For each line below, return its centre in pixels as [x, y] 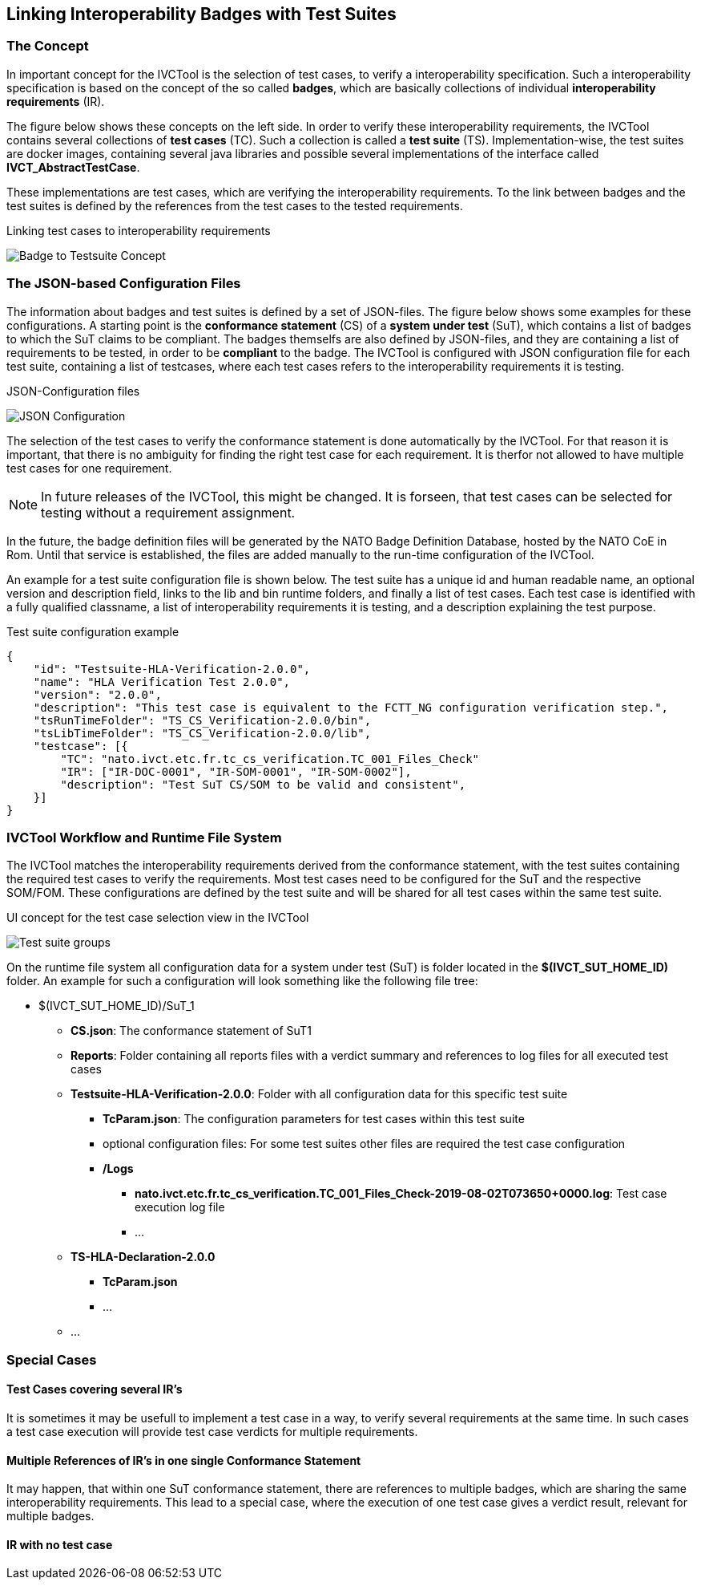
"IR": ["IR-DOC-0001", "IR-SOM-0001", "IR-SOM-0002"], [236, 771]
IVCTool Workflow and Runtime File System [144, 837]
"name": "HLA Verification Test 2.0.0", [162, 681]
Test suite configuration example [93, 631]
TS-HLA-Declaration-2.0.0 [143, 1257]
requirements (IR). [56, 101]
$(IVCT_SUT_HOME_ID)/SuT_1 [117, 1006]
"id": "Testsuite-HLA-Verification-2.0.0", [172, 669]
